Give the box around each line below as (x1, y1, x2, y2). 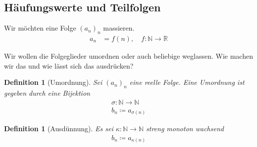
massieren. (103, 23, 135, 33)
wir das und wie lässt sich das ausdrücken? (4, 60, 134, 71)
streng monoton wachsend (146, 123, 224, 134)
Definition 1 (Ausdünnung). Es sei (4, 123, 113, 134)
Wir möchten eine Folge (4, 23, 76, 33)
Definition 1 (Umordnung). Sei (4, 77, 103, 87)
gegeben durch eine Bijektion (4, 88, 90, 98)
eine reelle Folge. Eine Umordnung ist (129, 77, 245, 87)
